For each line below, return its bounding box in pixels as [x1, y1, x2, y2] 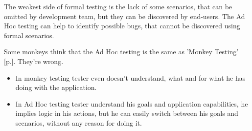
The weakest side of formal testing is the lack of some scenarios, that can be [4, 1, 232, 11]
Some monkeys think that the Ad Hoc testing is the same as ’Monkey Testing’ [4, 46, 239, 57]
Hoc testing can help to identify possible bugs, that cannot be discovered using [4, 21, 240, 31]
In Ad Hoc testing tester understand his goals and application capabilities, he [15, 98, 248, 109]
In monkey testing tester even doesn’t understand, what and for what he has [15, 72, 246, 83]
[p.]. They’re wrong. [4, 56, 64, 66]
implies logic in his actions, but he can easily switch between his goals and [15, 108, 238, 118]
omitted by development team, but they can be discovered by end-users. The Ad [4, 11, 245, 21]
